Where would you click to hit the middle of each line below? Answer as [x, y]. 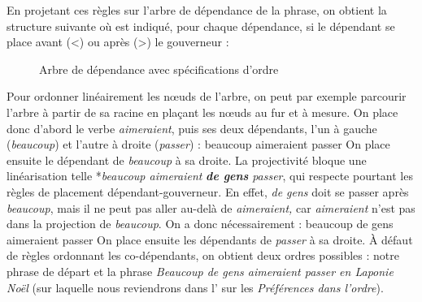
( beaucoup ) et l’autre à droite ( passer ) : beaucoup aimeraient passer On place [198, 144]
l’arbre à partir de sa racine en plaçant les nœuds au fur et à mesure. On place [202, 112]
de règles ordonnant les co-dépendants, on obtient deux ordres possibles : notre [203, 255]
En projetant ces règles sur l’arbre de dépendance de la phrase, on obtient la [197, 10]
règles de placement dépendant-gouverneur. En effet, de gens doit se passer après [208, 191]
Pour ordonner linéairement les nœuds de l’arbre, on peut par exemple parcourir [207, 96]
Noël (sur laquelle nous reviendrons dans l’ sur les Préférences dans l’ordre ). [195, 287]
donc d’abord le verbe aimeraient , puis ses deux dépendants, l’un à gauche [192, 128]
